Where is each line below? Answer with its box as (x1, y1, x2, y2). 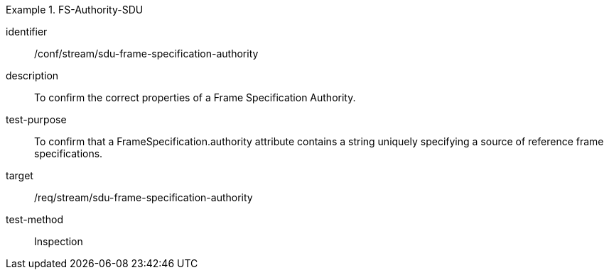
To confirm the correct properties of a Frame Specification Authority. (34, 91, 356, 103)
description (6, 69, 59, 82)
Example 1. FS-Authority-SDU (6, 4, 144, 16)
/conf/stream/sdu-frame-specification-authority (34, 47, 259, 60)
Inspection (34, 235, 83, 247)
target (6, 169, 33, 181)
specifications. (34, 147, 103, 159)
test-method (6, 213, 63, 225)
